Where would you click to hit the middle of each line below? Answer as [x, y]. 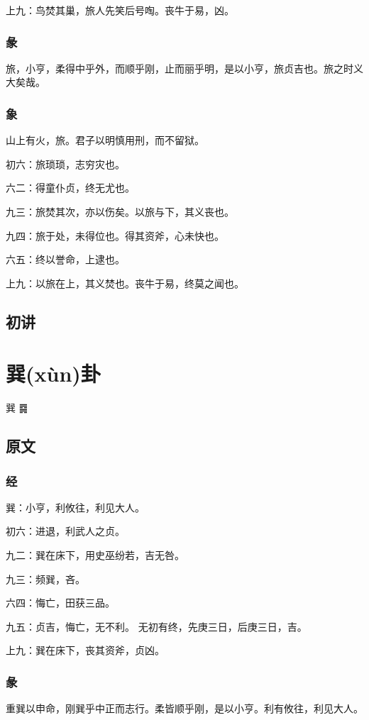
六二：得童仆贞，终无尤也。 [70, 188]
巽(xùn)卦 [53, 373]
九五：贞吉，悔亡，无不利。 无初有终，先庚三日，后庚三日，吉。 [156, 626]
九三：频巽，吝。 [45, 578]
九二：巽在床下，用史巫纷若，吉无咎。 [95, 555]
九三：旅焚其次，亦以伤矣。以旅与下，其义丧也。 [120, 211]
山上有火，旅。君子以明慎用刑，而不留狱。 [105, 140]
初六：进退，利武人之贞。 [65, 531]
